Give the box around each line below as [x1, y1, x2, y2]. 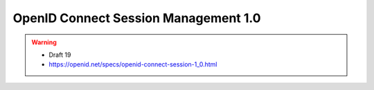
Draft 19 [48, 51, 71, 59]
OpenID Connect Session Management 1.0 [12, 10, 261, 26]
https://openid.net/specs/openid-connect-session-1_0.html [48, 60, 217, 69]
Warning [31, 38, 57, 46]
